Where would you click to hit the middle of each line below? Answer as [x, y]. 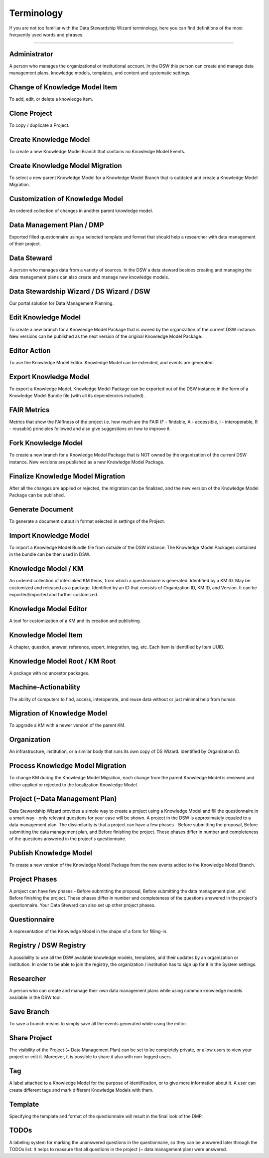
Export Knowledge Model [49, 377]
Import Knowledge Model [49, 536]
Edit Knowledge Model [45, 318]
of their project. [25, 244]
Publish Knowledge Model [51, 853]
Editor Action [30, 350]
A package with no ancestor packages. [49, 673]
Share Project [31, 1038]
